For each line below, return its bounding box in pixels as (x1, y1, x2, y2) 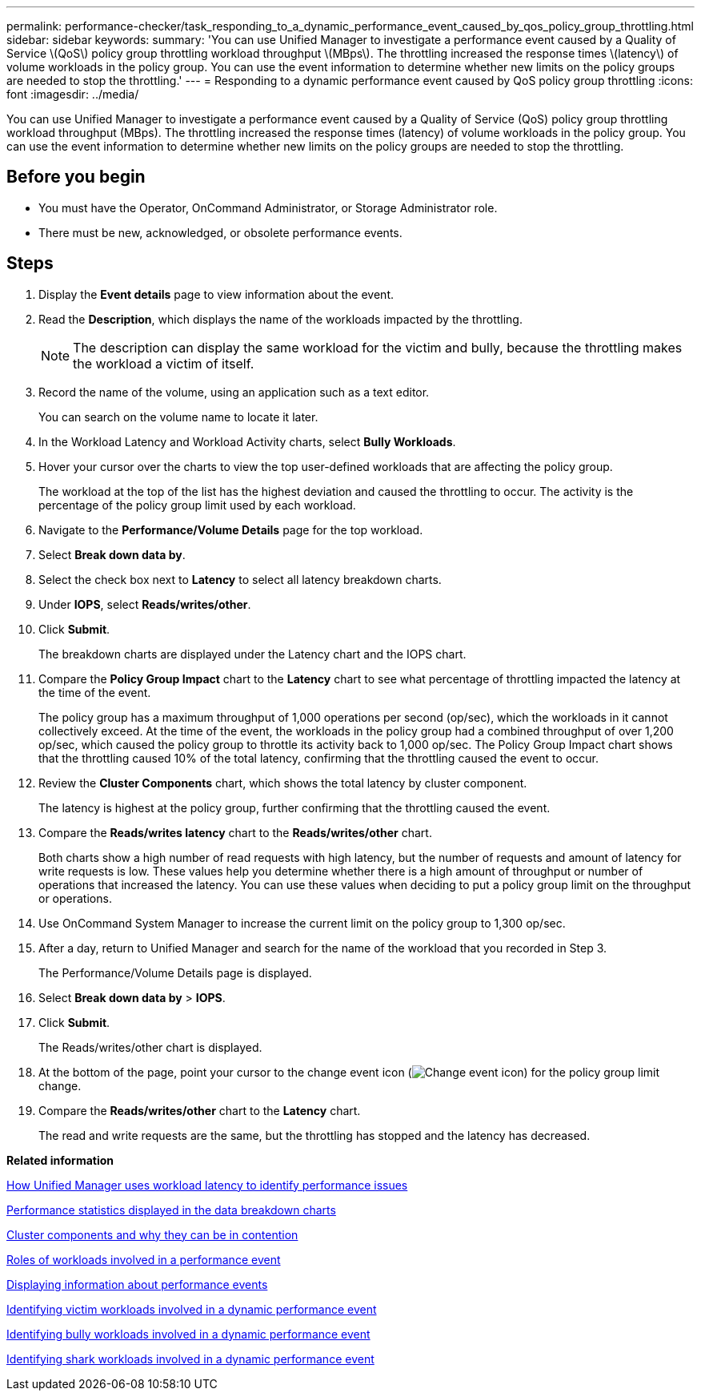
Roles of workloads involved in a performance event (6, 1252, 281, 1266)
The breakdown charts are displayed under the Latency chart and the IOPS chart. (38, 646, 467, 661)
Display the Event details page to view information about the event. (38, 287, 395, 301)
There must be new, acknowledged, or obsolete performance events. (38, 225, 403, 240)
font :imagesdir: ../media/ (6, 87, 139, 101)
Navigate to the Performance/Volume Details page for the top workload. (38, 522, 423, 537)
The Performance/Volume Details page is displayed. (38, 965, 312, 980)
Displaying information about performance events (6, 1277, 268, 1291)
